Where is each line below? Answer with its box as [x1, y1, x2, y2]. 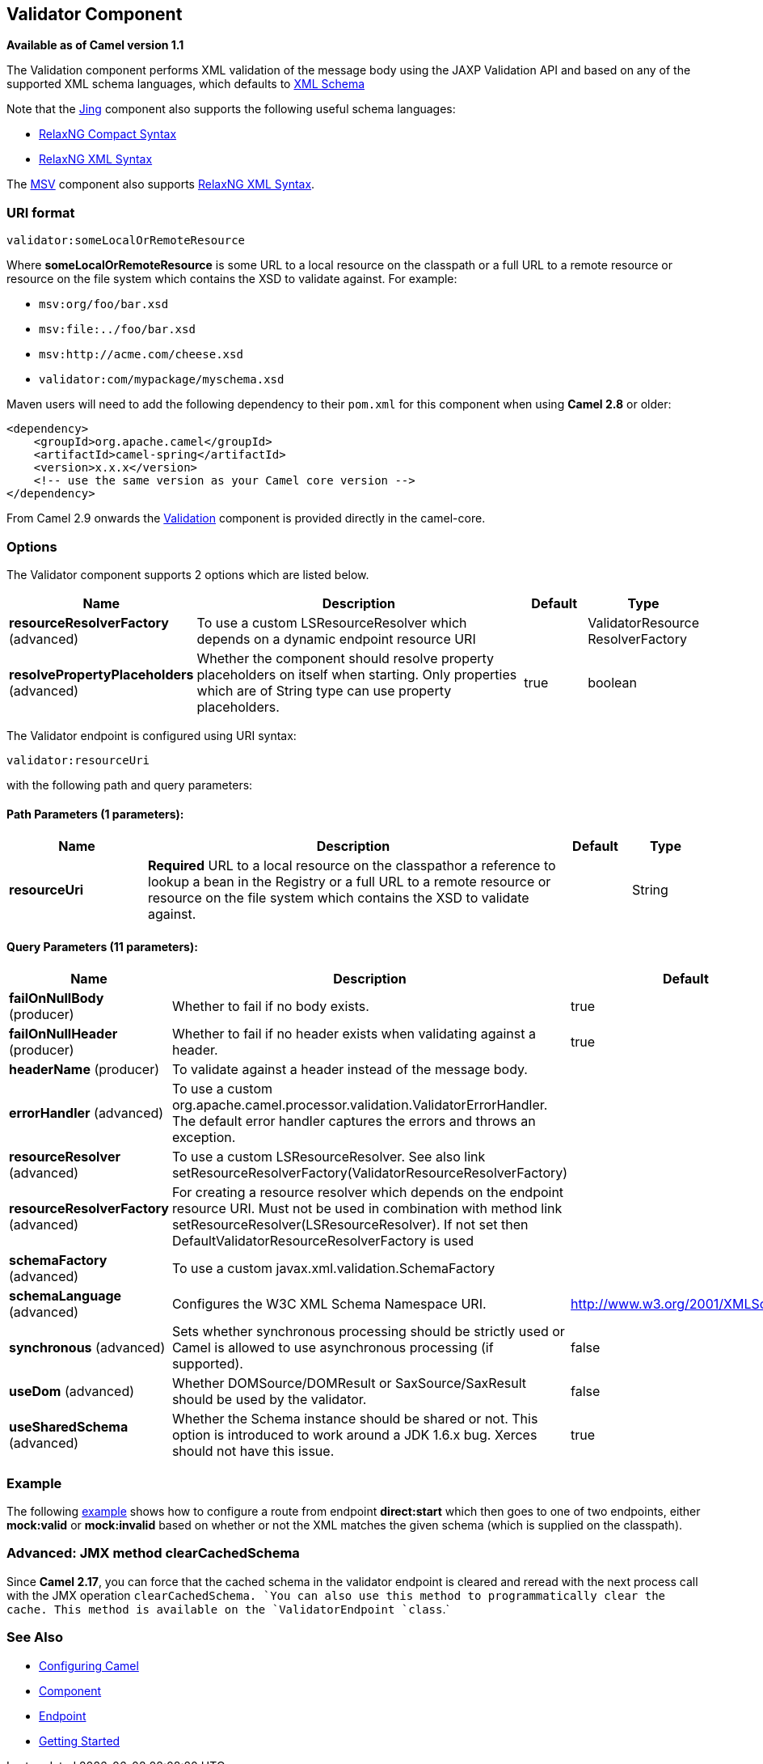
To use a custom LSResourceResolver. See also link [171, 1149, 486, 1165]
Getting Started [39, 1733, 120, 1748]
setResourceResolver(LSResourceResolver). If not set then [171, 1216, 529, 1233]
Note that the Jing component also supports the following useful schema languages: [6, 102, 456, 116]
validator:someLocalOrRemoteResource [6, 234, 246, 247]
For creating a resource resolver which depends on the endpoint [171, 1184, 564, 1201]
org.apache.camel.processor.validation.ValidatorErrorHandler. [171, 1097, 548, 1114]
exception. [171, 1129, 236, 1146]
